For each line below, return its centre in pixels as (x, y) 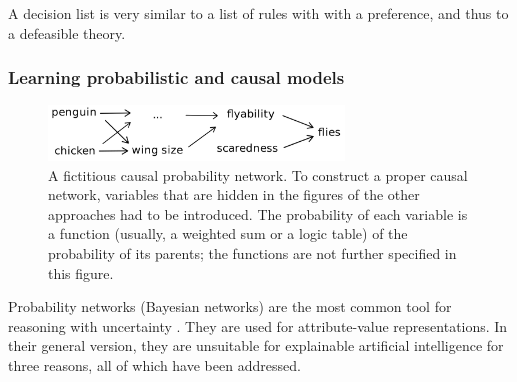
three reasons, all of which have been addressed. (154, 365)
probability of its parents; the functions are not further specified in (252, 253)
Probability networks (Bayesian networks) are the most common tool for (230, 306)
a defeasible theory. (67, 32)
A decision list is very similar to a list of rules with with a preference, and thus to (258, 13)
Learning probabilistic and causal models (176, 77)
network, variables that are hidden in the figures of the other (234, 194)
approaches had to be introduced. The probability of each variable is (258, 213)
